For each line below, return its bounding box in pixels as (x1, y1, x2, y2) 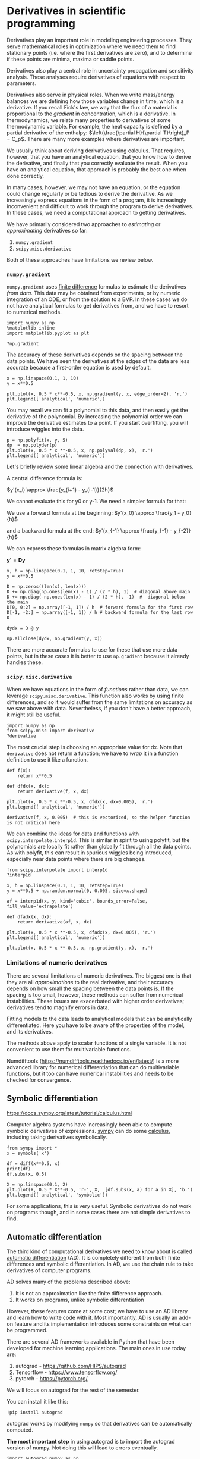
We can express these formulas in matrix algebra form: (7, 545, 141, 552)
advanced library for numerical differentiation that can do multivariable (7, 1063, 180, 1070)
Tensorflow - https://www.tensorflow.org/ (15, 1369, 118, 1376)
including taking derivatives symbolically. (7, 1134, 107, 1141)
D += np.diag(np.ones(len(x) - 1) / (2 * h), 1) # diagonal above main (7, 589, 191, 595)
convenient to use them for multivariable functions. (7, 1045, 132, 1053)
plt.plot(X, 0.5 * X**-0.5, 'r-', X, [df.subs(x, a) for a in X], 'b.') (7, 1186, 193, 1192)
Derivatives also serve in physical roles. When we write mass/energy (7, 91, 175, 98)
